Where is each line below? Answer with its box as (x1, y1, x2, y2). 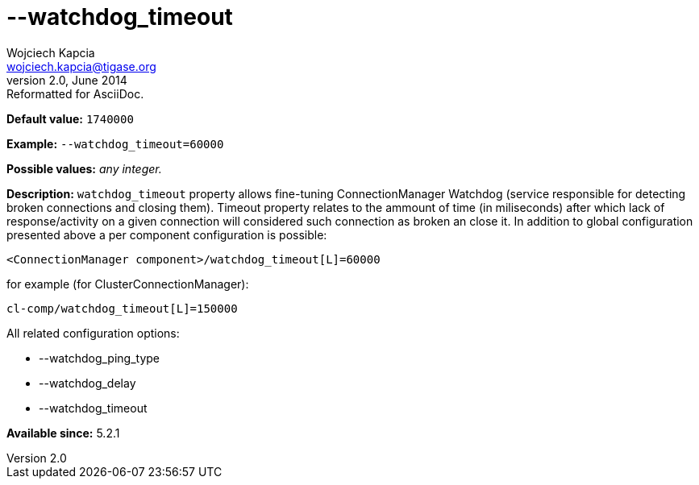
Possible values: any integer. (6, 161, 162, 176)
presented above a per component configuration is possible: (6, 227, 327, 242)
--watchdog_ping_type (39, 350, 160, 365)
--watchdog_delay (39, 375, 136, 390)
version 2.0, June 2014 (6, 73, 127, 87)
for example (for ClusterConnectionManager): (6, 276, 249, 291)
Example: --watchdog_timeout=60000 (6, 136, 224, 151)
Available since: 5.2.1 (6, 425, 120, 440)
